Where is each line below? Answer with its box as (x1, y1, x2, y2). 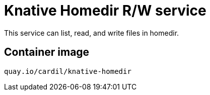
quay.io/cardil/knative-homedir (4, 67, 131, 75)
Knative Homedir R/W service (4, 2, 206, 19)
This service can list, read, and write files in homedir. (4, 28, 179, 37)
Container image (4, 46, 90, 59)
